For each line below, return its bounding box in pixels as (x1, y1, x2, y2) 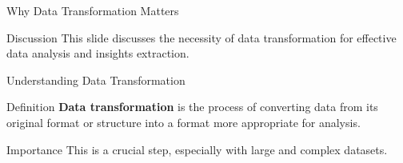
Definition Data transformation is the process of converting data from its (6, 98, 378, 115)
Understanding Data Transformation (6, 71, 186, 88)
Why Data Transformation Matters (6, 2, 179, 18)
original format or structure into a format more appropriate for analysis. (6, 113, 361, 130)
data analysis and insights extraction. (6, 45, 190, 62)
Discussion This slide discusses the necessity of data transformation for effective (6, 29, 397, 46)
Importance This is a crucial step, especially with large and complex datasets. (6, 141, 388, 157)
